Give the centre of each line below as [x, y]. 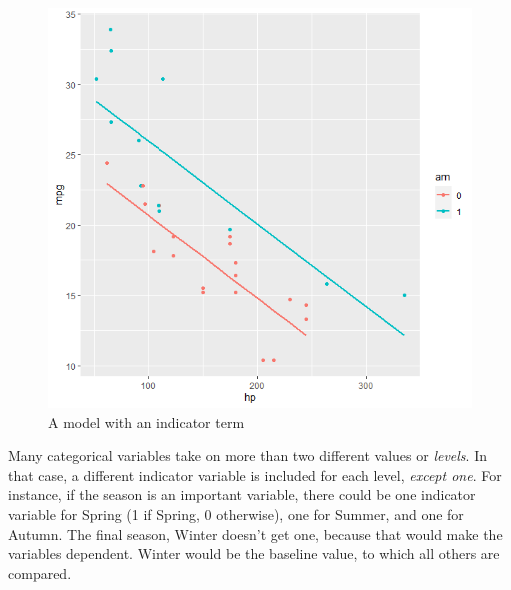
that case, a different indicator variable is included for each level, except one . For [255, 474]
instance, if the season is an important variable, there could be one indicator [242, 494]
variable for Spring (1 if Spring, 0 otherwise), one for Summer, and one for [236, 513]
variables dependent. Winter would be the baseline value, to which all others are [254, 553]
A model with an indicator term [146, 421]
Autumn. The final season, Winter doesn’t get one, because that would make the [255, 533]
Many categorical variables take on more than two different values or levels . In [247, 455]
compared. [40, 572]
